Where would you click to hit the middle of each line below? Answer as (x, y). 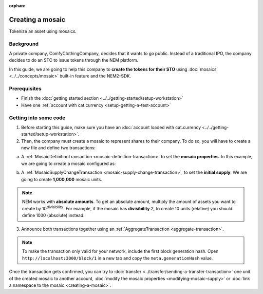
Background (24, 44)
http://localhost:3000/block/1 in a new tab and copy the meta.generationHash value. (118, 258)
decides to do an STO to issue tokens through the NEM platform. (74, 60)
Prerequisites (25, 89)
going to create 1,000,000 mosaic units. (62, 179)
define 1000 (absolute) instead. (53, 215)
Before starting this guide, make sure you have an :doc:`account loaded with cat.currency (111, 127)
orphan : (17, 6)
